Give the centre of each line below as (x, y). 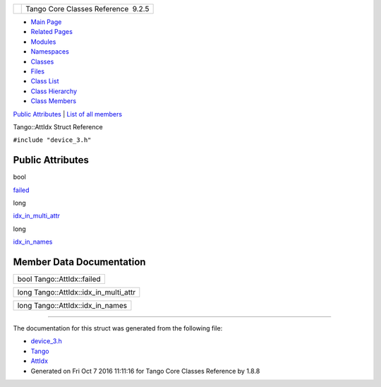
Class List (45, 81)
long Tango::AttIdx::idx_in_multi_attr (77, 292)
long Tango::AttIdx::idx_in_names (72, 306)
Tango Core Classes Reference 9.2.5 (87, 9)
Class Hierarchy (54, 91)
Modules (43, 42)
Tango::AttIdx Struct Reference (58, 126)
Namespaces (50, 52)
